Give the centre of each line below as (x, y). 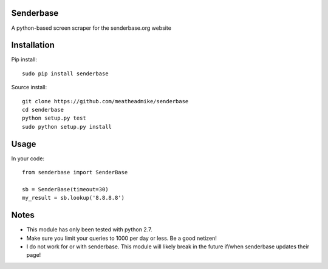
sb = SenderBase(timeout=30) (65, 189)
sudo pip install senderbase (65, 73)
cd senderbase (43, 110)
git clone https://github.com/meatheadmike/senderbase (105, 101)
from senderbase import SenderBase (75, 172)
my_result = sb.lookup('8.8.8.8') (73, 198)
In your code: (28, 158)
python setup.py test (54, 118)
